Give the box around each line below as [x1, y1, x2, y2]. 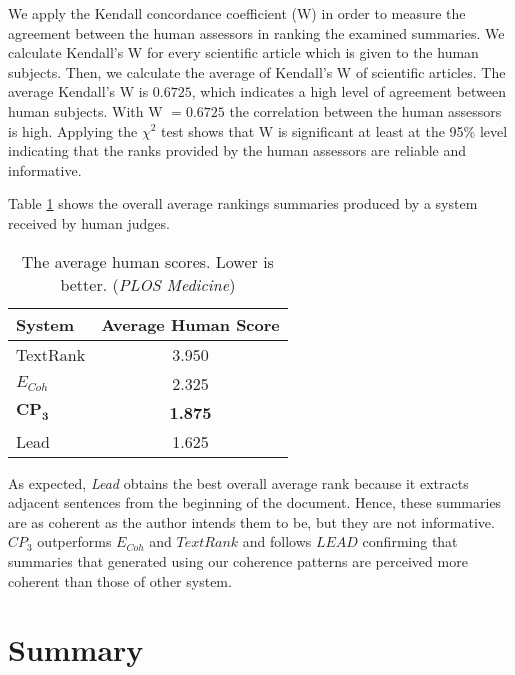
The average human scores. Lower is [21, 249, 274, 273]
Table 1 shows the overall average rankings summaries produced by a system [8, 193, 478, 214]
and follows [242, 531, 312, 552]
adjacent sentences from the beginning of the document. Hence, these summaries [8, 492, 502, 513]
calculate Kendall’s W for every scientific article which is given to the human [8, 42, 479, 63]
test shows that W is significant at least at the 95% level [161, 120, 508, 141]
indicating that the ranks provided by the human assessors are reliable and [8, 140, 467, 161]
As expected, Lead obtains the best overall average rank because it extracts [8, 472, 469, 493]
